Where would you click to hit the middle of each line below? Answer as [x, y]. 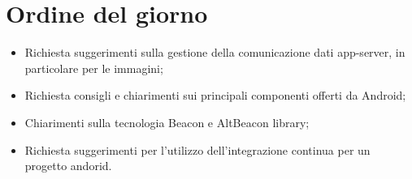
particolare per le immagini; [94, 68]
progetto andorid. [68, 166]
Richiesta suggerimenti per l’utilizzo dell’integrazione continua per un [197, 149]
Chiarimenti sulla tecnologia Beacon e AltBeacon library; [167, 122]
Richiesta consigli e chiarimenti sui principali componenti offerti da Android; [215, 95]
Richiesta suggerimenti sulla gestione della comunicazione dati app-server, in [215, 52]
